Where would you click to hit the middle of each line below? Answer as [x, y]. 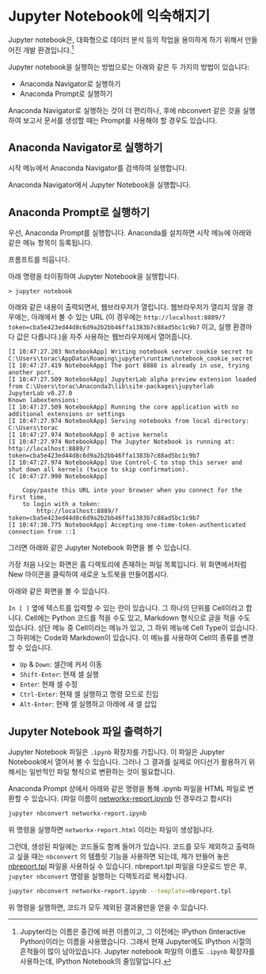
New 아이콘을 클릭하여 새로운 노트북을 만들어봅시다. [89, 574]
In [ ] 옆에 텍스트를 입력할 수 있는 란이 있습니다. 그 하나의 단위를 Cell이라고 [126, 608]
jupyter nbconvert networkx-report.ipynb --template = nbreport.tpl [120, 891]
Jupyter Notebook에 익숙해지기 [109, 16]
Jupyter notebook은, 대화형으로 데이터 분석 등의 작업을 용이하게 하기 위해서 [126, 40]
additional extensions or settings [67, 414]
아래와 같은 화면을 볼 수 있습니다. [59, 592]
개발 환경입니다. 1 [48, 49]
